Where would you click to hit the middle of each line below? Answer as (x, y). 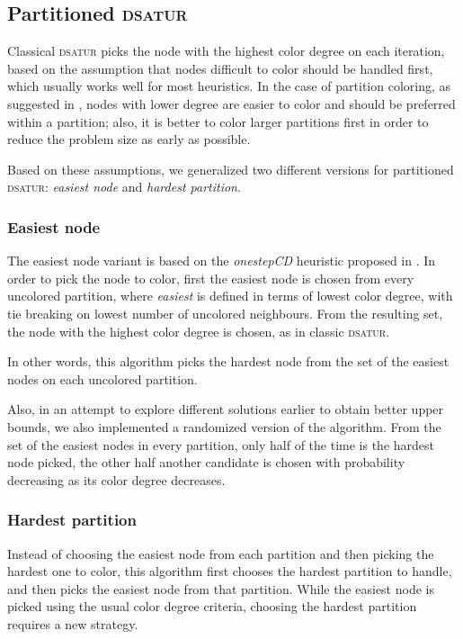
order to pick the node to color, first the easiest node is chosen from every (211, 278)
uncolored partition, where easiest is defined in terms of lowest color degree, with (230, 296)
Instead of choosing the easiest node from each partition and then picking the (221, 553)
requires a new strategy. (73, 623)
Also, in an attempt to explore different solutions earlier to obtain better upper (226, 409)
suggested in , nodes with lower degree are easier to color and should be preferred (231, 103)
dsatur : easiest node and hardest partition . (124, 187)
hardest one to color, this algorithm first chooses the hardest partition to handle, (230, 571)
